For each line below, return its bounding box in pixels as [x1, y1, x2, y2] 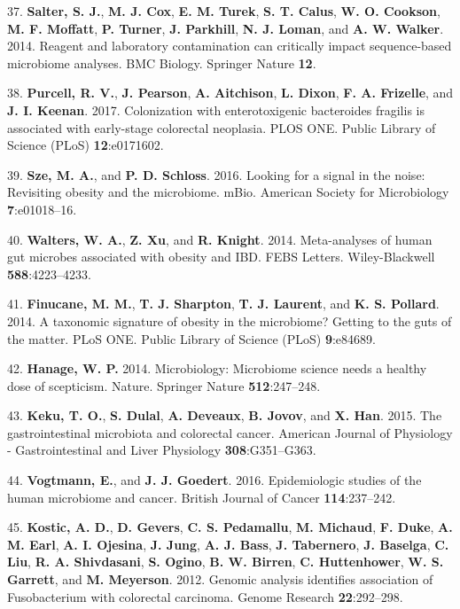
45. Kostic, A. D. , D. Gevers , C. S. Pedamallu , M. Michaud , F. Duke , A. [7, 518, 453, 536]
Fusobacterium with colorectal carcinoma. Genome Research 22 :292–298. [7, 587, 403, 605]
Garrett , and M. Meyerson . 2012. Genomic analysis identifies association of [7, 570, 433, 589]
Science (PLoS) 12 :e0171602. [7, 136, 164, 154]
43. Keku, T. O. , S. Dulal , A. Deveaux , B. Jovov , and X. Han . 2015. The [7, 406, 442, 425]
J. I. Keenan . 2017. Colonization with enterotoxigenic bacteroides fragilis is [7, 100, 425, 119]
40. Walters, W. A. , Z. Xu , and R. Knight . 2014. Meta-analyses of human [7, 230, 433, 248]
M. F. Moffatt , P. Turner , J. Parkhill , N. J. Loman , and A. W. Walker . [7, 19, 444, 37]
